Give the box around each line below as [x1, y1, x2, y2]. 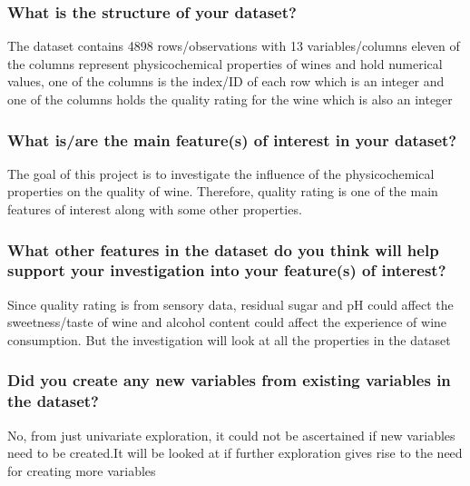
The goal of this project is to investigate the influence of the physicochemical [7, 164, 435, 183]
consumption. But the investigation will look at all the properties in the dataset [7, 330, 451, 349]
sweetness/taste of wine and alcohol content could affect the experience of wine [7, 312, 447, 332]
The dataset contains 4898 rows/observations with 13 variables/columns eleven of [7, 36, 460, 55]
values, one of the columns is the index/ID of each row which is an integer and [7, 72, 445, 91]
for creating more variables [7, 461, 156, 480]
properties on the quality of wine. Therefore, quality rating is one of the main [7, 182, 438, 201]
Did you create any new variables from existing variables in [7, 369, 451, 392]
